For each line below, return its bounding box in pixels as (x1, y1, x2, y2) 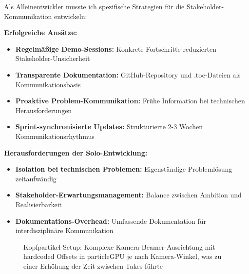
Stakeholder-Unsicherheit (15, 53, 90, 63)
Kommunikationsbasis (15, 79, 81, 89)
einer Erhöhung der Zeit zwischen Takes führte (23, 260, 163, 271)
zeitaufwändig (15, 173, 57, 183)
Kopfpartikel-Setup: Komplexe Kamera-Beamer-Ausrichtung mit (23, 241, 215, 252)
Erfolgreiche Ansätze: (4, 27, 77, 38)
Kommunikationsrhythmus (15, 131, 95, 141)
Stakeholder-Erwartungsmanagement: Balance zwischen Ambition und (15, 190, 242, 200)
